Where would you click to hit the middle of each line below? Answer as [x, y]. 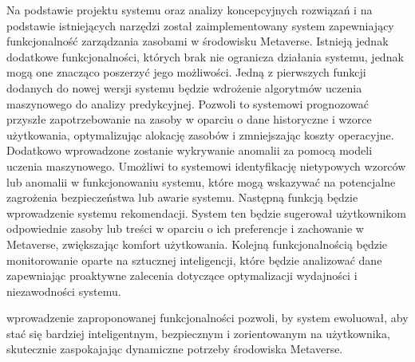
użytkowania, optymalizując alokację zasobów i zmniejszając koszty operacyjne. [200, 134]
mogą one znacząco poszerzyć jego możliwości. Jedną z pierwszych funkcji [186, 72]
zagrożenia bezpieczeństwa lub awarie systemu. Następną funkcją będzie [182, 197]
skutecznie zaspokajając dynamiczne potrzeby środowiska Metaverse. [175, 349]
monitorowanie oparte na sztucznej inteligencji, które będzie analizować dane [194, 260]
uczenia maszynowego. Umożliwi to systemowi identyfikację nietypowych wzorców [206, 165]
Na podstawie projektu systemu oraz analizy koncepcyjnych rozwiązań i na [190, 10]
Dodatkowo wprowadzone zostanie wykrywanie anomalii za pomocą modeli [190, 150]
